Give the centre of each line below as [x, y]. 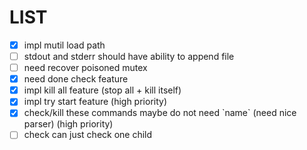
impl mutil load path [64, 45]
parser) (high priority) [68, 124]
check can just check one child [88, 135]
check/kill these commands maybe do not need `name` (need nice [160, 113]
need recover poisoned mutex [85, 68]
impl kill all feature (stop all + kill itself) [102, 90]
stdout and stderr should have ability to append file [129, 56]
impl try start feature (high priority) [95, 102]
